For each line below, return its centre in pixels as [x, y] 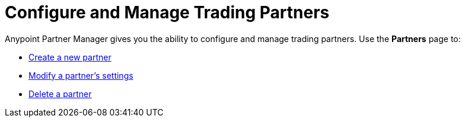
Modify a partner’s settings [81, 75]
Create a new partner [70, 57]
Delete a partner [60, 94]
